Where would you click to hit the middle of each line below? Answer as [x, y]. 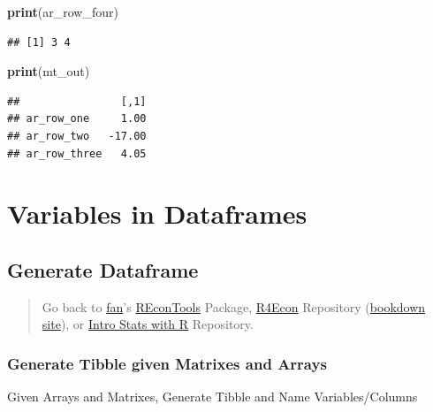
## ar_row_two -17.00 [77, 136]
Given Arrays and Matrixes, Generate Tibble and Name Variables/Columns [213, 397]
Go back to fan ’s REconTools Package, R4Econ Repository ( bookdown [234, 306]
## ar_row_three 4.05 [77, 153]
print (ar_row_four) [63, 11]
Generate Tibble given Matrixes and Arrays [167, 363]
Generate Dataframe [103, 269]
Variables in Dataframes [157, 214]
